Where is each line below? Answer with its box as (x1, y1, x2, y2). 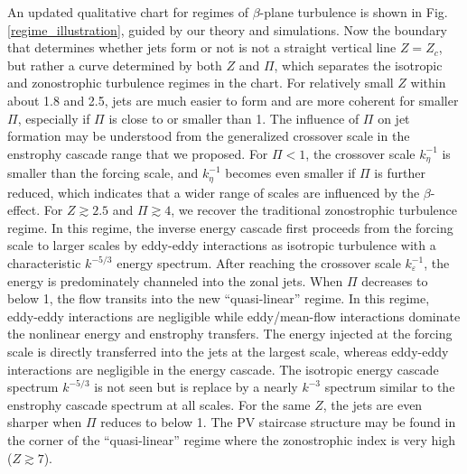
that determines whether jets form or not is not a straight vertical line (7, 38, 397, 57)
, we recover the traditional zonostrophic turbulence (171, 200, 458, 219)
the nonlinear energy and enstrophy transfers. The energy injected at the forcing (7, 324, 453, 343)
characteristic (7, 254, 81, 273)
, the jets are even (322, 395, 423, 414)
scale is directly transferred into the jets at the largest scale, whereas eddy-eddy (7, 342, 449, 360)
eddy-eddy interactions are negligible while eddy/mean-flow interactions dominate (7, 306, 461, 325)
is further (374, 163, 425, 182)
